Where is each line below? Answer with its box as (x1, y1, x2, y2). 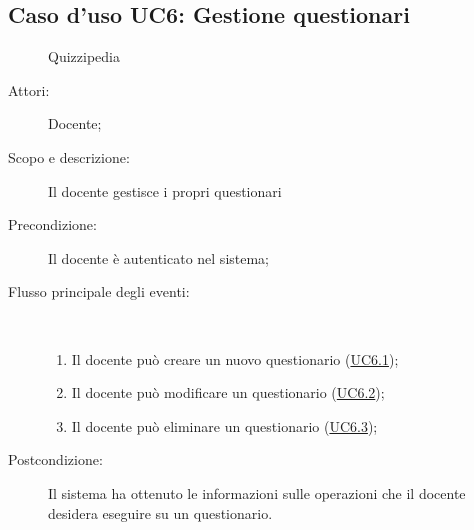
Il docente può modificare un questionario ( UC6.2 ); (71, 382, 385, 403)
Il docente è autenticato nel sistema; (48, 247, 270, 268)
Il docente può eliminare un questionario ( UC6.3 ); (71, 415, 378, 436)
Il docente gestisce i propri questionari (48, 180, 282, 201)
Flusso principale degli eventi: (8, 281, 190, 302)
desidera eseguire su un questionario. (48, 502, 273, 523)
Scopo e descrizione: (8, 146, 130, 167)
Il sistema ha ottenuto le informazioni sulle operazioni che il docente (48, 482, 466, 503)
